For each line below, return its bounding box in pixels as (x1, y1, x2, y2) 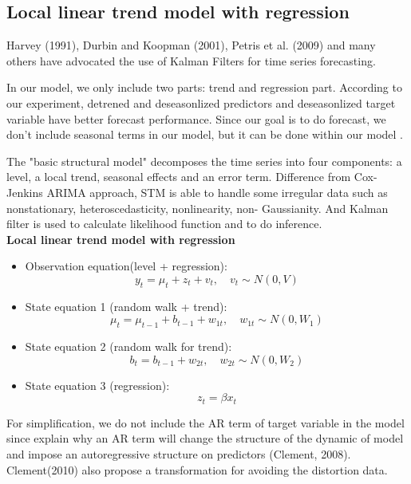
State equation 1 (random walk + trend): (25, 297, 227, 314)
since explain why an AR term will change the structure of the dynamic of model (6, 430, 404, 447)
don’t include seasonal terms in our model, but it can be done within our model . (6, 126, 403, 143)
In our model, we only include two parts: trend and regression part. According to (6, 79, 402, 96)
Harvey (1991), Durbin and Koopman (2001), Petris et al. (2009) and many (6, 37, 376, 53)
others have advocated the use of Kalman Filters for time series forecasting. (6, 52, 376, 69)
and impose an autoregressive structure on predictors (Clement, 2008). (6, 445, 351, 462)
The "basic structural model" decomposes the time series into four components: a (6, 152, 402, 169)
